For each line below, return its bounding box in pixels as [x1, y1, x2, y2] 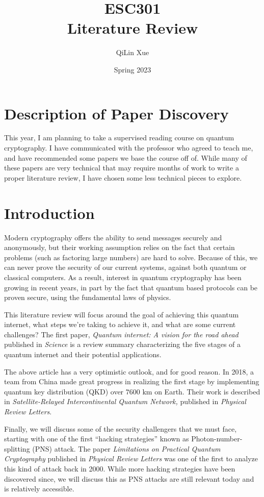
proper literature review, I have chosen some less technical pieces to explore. [4, 172, 242, 183]
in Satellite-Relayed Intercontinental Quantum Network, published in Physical [4, 396, 246, 407]
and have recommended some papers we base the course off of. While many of [4, 152, 247, 163]
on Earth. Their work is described [154, 386, 260, 396]
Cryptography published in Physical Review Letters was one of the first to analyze [4, 453, 258, 464]
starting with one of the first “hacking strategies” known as [4, 433, 189, 444]
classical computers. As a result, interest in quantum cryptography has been [4, 271, 242, 282]
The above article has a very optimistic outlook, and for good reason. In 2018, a [4, 366, 254, 377]
